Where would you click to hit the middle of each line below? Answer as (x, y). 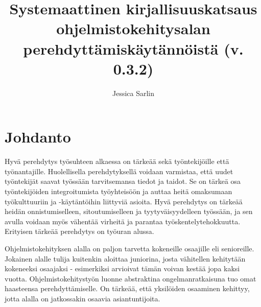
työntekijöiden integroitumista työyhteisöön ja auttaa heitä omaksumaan (118, 191)
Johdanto (38, 137)
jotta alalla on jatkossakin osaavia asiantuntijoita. (82, 298)
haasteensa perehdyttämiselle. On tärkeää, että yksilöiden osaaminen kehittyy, (127, 288)
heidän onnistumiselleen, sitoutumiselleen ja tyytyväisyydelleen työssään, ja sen (129, 211)
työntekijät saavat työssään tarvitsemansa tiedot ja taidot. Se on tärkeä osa (123, 181)
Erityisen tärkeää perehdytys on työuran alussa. (79, 231)
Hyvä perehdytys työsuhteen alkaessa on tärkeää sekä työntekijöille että (117, 161)
